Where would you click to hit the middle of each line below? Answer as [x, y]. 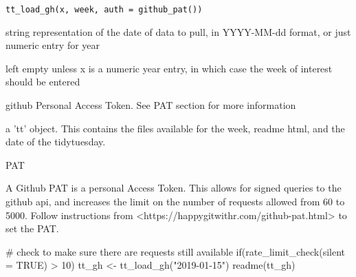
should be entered [43, 82]
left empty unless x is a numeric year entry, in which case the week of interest [169, 68]
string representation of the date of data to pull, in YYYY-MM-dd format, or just [178, 31]
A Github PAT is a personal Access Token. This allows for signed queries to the [174, 188]
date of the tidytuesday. [56, 142]
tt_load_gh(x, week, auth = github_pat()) [104, 10]
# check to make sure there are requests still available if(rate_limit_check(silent [176, 251]
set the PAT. [32, 228]
